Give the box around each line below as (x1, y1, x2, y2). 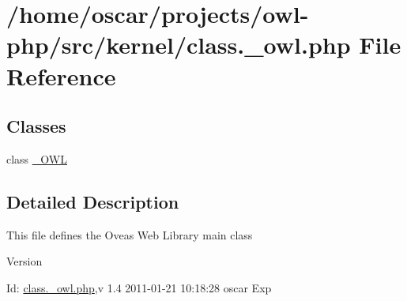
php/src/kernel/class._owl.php (6, 28, 351, 61)
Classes (6, 114, 66, 138)
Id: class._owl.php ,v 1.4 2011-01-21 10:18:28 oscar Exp (6, 279, 272, 295)
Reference (6, 59, 116, 92)
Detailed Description (6, 189, 179, 213)
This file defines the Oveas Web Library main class (6, 226, 253, 243)
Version (6, 253, 43, 269)
